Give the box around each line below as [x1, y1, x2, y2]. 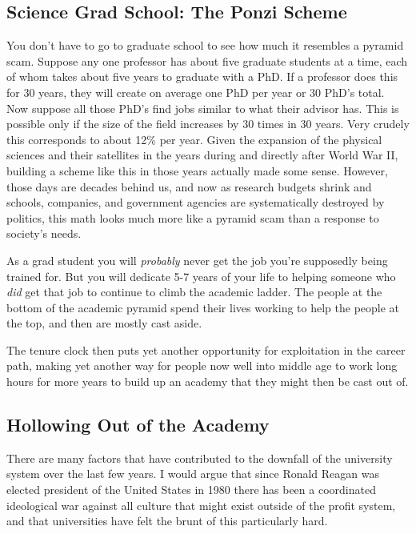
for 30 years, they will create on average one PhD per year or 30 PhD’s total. [6, 83, 385, 100]
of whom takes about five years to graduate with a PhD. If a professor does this [6, 68, 398, 85]
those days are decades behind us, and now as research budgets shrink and [6, 178, 372, 195]
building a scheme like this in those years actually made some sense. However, [6, 162, 388, 179]
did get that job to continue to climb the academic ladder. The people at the [6, 283, 382, 300]
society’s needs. [6, 225, 82, 242]
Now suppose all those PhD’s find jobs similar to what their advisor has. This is [6, 99, 399, 116]
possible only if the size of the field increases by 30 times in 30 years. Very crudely [6, 115, 410, 132]
